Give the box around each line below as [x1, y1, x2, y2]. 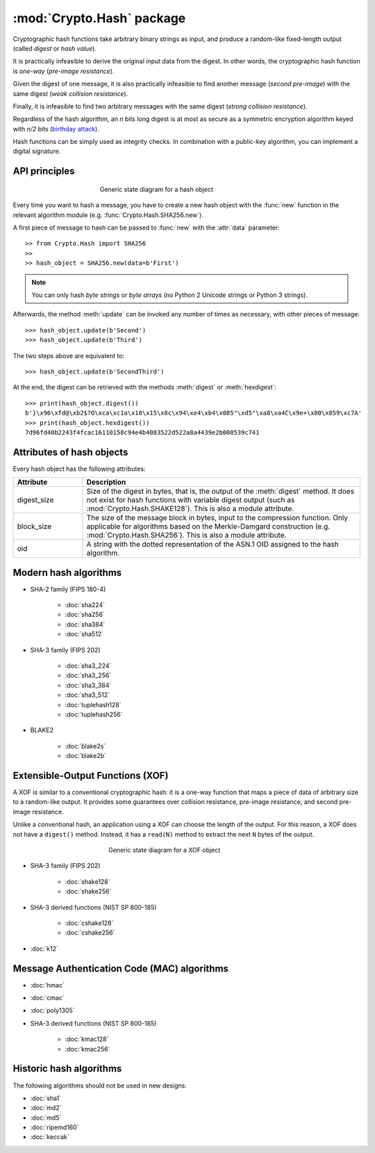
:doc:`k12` [30, 944, 58, 953]
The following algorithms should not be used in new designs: [12, 1081, 187, 1090]
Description [86, 477, 126, 487]
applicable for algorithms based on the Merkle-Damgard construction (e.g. [86, 522, 331, 531]
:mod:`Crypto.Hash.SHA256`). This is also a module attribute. [86, 531, 287, 540]
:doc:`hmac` [30, 981, 65, 989]
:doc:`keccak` [30, 1133, 69, 1141]
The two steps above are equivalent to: [12, 351, 125, 360]
